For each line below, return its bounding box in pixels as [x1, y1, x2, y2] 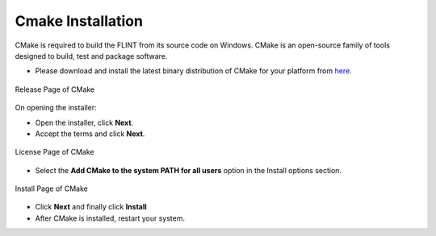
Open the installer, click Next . [35, 118, 134, 127]
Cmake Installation [15, 12, 143, 30]
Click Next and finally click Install [35, 202, 147, 212]
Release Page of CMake [15, 85, 95, 94]
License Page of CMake [15, 147, 94, 157]
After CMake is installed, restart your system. [35, 213, 186, 223]
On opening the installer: [15, 103, 97, 113]
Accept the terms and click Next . [35, 129, 145, 139]
